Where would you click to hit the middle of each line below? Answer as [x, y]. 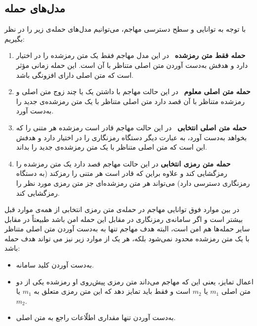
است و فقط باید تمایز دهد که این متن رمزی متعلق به [112, 291]
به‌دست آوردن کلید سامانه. [55, 265]
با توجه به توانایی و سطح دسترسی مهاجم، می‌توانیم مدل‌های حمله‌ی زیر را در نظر [125, 29]
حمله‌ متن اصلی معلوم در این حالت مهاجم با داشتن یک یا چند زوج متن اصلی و [133, 91]
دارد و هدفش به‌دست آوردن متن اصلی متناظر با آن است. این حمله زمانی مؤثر [132, 65]
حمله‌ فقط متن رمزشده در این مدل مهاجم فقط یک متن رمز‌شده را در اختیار [131, 55]
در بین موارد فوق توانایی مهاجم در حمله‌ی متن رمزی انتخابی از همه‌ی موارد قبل [122, 209]
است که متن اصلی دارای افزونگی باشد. [75, 75]
